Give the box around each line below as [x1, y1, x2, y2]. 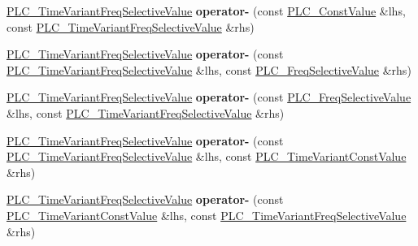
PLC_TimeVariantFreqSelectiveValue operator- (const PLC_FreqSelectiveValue [7, 88, 411, 106]
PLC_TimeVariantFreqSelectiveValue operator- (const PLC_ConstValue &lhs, [7, 2, 406, 19]
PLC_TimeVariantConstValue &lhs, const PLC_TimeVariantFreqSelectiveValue [7, 206, 407, 223]
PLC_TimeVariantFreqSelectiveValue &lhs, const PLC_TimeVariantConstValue [7, 148, 407, 165]
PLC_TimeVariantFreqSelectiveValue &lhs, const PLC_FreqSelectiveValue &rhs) [7, 61, 411, 78]
